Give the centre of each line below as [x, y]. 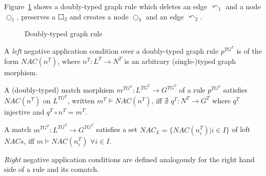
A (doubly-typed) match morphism [59, 90]
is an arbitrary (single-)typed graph [180, 61]
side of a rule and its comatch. [52, 169]
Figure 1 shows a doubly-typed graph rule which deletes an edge [106, 6]
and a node [243, 6]
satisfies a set [117, 129]
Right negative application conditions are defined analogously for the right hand [129, 159]
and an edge [165, 16]
